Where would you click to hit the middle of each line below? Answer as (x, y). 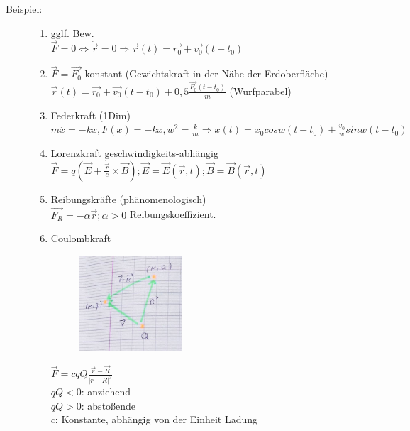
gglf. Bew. (72, 32)
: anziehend (106, 392)
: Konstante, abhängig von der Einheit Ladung (156, 419)
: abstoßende (109, 405)
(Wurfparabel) (260, 91)
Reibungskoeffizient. (173, 214)
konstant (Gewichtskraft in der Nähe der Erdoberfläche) (206, 73)
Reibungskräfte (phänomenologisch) (128, 198)
